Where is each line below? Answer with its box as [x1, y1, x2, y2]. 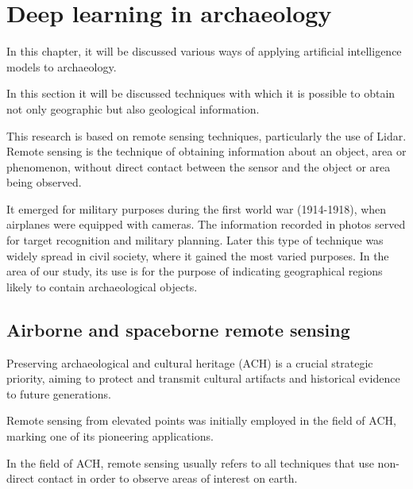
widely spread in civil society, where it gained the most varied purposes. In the [6, 247, 389, 264]
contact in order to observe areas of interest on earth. [37, 470, 298, 487]
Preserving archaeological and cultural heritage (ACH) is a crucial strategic [6, 354, 373, 371]
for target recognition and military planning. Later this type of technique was [6, 232, 384, 248]
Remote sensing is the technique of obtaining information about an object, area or [6, 143, 407, 160]
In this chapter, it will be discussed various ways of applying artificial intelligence [6, 43, 402, 60]
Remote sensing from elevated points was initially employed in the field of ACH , [6, 412, 396, 429]
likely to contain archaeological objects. [6, 278, 198, 295]
